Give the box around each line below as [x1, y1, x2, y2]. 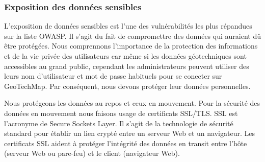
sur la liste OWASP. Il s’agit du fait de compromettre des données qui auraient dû [4, 30, 261, 41]
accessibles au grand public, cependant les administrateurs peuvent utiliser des [4, 60, 249, 71]
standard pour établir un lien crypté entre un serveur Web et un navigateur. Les [4, 128, 255, 138]
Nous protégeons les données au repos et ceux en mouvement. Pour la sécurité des [4, 98, 260, 108]
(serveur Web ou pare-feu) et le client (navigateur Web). [4, 148, 180, 158]
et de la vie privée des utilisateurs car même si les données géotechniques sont [4, 51, 247, 61]
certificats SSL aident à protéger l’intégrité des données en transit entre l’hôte [4, 137, 247, 148]
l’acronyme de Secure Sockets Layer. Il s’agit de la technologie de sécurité [4, 118, 233, 128]
